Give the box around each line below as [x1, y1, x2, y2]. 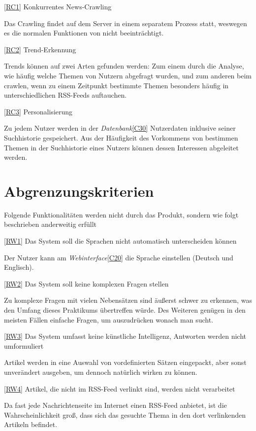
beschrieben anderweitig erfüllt [4, 219, 97, 229]
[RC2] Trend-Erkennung [4, 44, 76, 54]
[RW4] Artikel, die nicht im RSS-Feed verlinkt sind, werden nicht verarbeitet [4, 383, 235, 394]
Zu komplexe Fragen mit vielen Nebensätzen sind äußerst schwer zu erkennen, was [4, 295, 252, 305]
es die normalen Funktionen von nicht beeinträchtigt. [4, 28, 164, 38]
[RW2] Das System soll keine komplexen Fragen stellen [4, 278, 169, 288]
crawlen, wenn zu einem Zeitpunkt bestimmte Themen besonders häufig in [4, 80, 229, 90]
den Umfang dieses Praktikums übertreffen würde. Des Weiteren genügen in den [4, 305, 246, 315]
